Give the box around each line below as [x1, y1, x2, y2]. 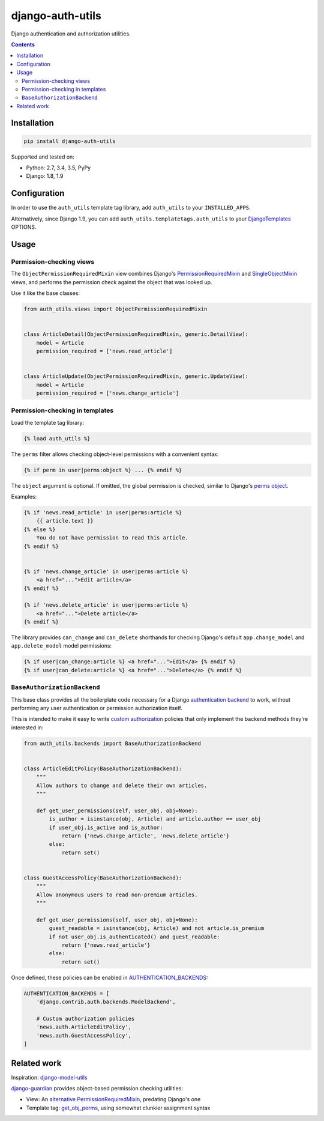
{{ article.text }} [36, 517, 94, 524]
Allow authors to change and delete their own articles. [36, 782, 208, 789]
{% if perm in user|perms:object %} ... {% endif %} [23, 466, 182, 473]
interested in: [11, 724, 44, 731]
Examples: [11, 493, 37, 500]
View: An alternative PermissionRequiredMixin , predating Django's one [26, 1096, 201, 1103]
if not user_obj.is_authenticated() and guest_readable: [49, 933, 220, 940]
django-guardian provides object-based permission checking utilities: [11, 1085, 183, 1092]
